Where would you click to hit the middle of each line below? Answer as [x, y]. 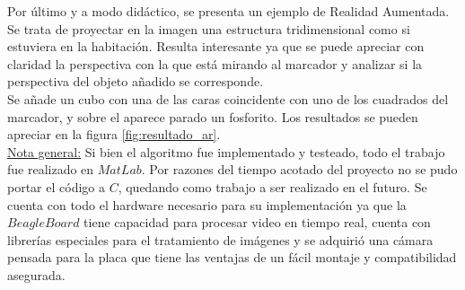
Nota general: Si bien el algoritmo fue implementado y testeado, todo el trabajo [226, 151]
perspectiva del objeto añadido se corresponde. [136, 81]
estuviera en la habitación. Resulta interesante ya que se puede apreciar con [216, 46]
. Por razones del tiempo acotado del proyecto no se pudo [299, 169]
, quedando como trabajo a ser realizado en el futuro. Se [272, 186]
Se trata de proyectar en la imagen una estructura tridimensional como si [209, 28]
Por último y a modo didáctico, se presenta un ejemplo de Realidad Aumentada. [228, 11]
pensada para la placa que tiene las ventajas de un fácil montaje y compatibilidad [232, 257]
